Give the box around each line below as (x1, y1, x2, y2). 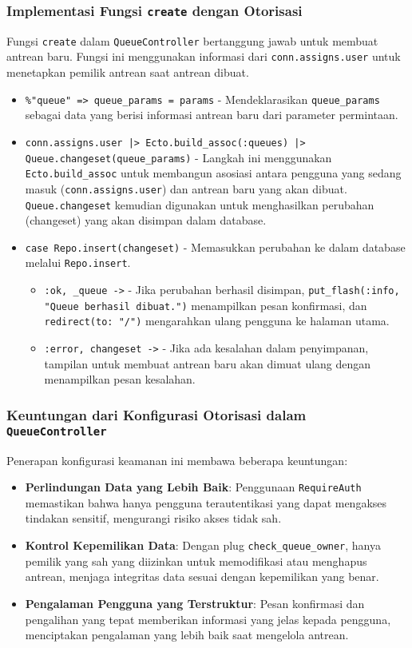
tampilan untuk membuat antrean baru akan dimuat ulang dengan (44, 355, 371, 372)
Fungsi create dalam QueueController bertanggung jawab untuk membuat (6, 32, 378, 49)
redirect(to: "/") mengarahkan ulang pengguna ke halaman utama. (44, 312, 390, 329)
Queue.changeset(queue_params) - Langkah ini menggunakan (25, 149, 332, 165)
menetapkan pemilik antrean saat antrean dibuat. (6, 64, 249, 81)
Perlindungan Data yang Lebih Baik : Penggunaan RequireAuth (25, 479, 362, 495)
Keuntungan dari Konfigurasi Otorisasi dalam (6, 404, 307, 424)
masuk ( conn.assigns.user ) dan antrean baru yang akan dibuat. (25, 180, 347, 197)
